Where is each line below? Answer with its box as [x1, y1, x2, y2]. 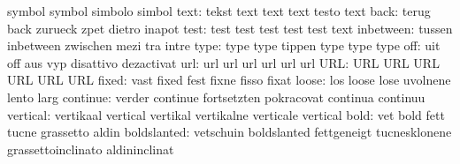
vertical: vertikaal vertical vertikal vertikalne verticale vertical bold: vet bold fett [7, 105, 445, 123]
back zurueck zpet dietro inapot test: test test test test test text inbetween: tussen [7, 19, 453, 37]
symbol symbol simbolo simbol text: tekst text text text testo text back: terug [7, 2, 431, 19]
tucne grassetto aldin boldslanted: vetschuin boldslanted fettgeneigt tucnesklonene [7, 123, 452, 141]
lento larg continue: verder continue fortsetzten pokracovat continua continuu [7, 87, 425, 106]
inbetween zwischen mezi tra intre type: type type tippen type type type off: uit [7, 36, 441, 55]
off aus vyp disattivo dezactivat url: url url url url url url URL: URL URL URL [7, 53, 440, 71]
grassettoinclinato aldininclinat [7, 139, 174, 158]
